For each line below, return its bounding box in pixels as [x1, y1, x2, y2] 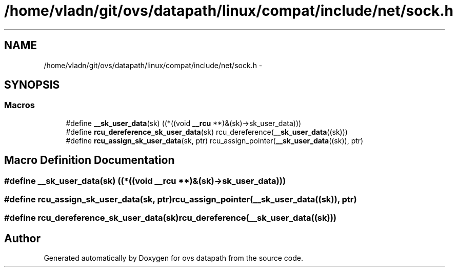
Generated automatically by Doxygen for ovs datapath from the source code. [44, 254, 304, 263]
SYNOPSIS [4, 78, 60, 92]
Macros [4, 100, 35, 111]
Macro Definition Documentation [4, 154, 175, 167]
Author [4, 232, 41, 245]
